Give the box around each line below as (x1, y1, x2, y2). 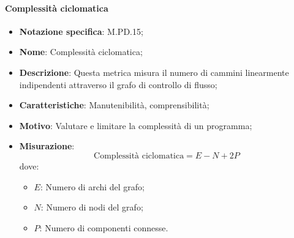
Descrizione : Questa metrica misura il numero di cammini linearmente (19, 65, 289, 78)
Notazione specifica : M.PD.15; (19, 24, 143, 37)
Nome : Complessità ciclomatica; (19, 45, 143, 58)
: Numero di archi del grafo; (40, 180, 145, 193)
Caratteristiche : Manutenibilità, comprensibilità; (19, 99, 209, 111)
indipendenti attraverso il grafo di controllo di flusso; (19, 78, 217, 91)
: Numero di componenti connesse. (39, 221, 168, 234)
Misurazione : (19, 139, 75, 152)
